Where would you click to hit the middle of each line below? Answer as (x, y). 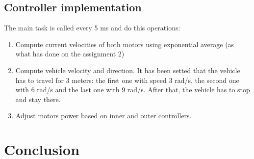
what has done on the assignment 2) (70, 54)
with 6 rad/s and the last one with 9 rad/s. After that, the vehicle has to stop (133, 90)
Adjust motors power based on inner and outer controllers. (103, 116)
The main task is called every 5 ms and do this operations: (92, 28)
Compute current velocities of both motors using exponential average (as (125, 44)
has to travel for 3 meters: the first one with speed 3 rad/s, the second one (127, 80)
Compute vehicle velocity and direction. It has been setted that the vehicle (128, 70)
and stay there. (38, 99)
